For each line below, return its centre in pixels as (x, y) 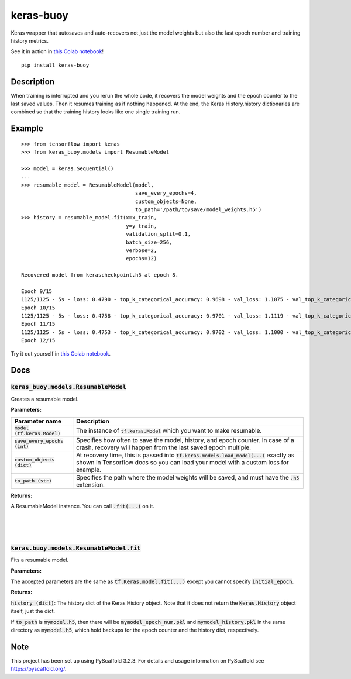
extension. (91, 484)
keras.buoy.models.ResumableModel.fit (76, 548)
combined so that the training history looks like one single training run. (96, 112)
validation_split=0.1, (159, 234)
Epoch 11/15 (38, 324)
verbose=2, (142, 250)
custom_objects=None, (166, 201)
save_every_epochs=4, (166, 193)
